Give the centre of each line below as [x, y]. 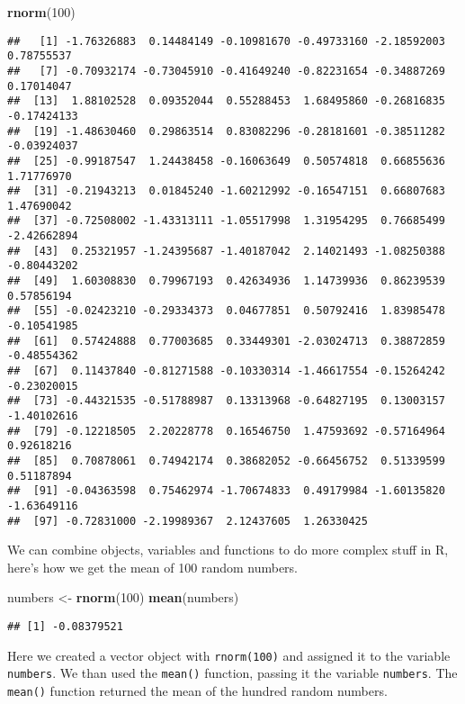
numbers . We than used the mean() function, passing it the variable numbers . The [232, 673]
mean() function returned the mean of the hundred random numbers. [197, 690]
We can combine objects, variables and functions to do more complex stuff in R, [228, 550]
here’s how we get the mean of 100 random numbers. [153, 567]
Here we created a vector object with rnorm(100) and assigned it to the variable [229, 655]
